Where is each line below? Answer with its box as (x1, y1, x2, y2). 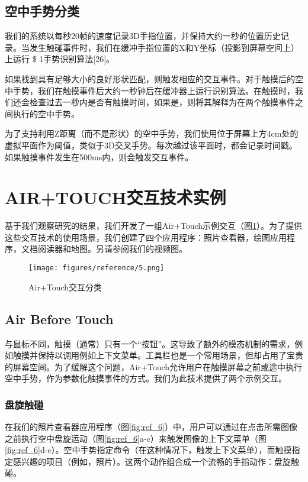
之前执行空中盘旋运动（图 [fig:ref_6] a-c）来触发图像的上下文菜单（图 (5, 432, 267, 444)
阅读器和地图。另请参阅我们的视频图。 (37, 242, 187, 255)
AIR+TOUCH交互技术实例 (5, 185, 226, 209)
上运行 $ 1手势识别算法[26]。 (5, 53, 115, 65)
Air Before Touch (5, 309, 114, 328)
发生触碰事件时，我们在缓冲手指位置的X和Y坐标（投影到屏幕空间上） (29, 41, 299, 53)
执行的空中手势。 (12, 107, 79, 119)
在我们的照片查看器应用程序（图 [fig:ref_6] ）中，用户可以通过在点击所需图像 (5, 420, 297, 433)
